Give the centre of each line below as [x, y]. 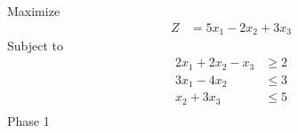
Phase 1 [28, 120]
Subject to [36, 46]
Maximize [34, 11]
